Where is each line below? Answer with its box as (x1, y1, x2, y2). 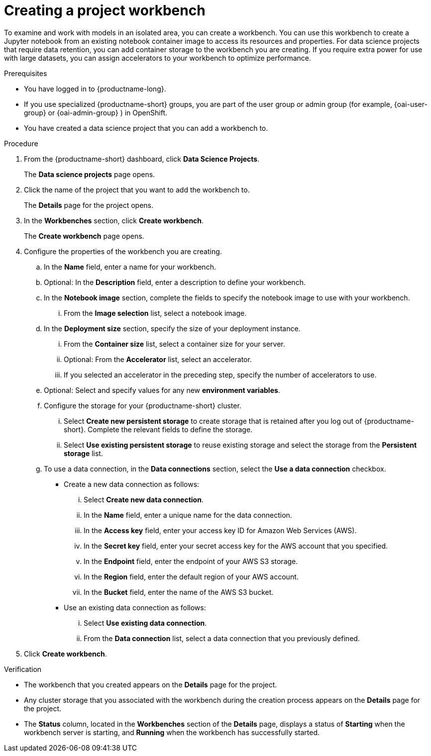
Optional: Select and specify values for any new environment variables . (44, 385, 280, 394)
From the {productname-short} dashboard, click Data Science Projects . (24, 154, 260, 163)
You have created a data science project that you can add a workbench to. (24, 123, 268, 132)
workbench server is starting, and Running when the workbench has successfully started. (24, 728, 320, 737)
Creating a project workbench (4, 2, 206, 19)
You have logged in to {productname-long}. (24, 84, 166, 93)
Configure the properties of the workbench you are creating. (24, 247, 222, 256)
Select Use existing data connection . (84, 618, 207, 627)
